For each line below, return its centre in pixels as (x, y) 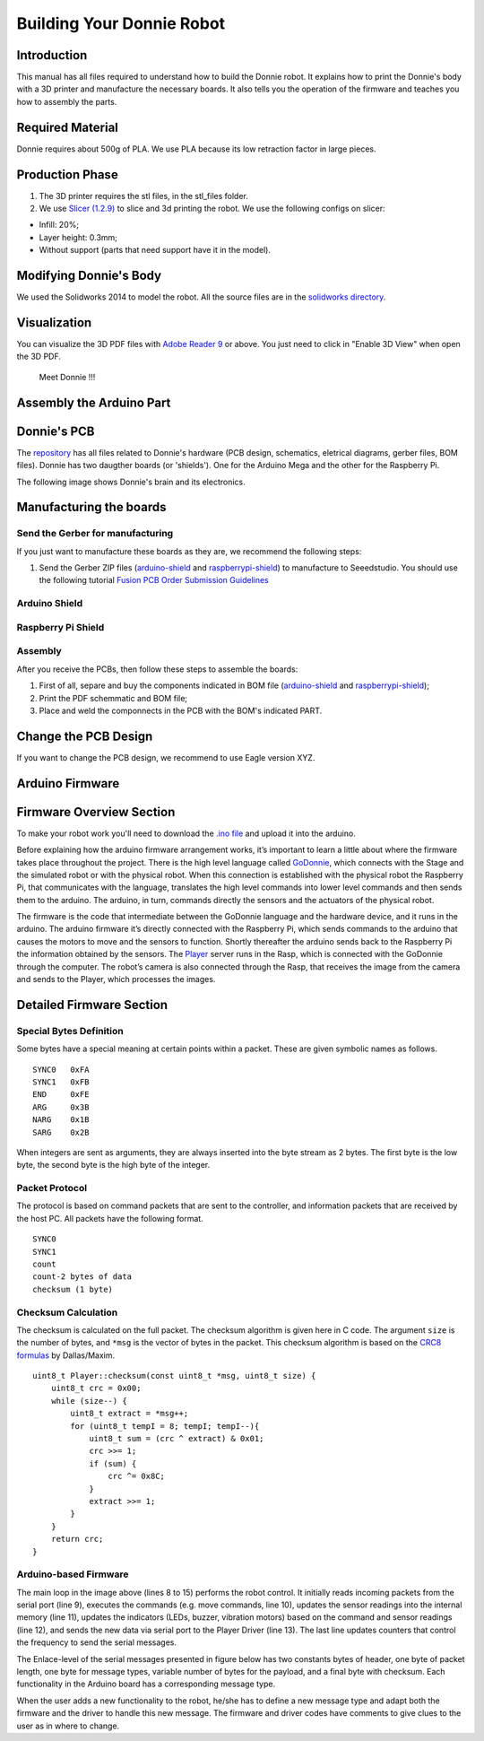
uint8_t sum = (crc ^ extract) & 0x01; (177, 1439)
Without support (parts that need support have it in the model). (155, 250)
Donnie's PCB (56, 431)
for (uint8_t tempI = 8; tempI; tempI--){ (165, 1426)
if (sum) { (113, 1463)
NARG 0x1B (61, 1120)
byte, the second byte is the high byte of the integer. (113, 1165)
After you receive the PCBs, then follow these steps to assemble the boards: (157, 669)
